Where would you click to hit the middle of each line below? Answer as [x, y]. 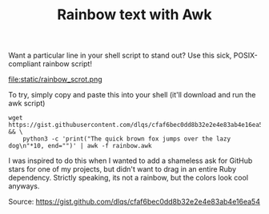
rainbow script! [67, 64]
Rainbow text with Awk [134, 15]
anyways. [24, 186]
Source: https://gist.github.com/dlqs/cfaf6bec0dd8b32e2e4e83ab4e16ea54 [134, 202]
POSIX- [245, 55]
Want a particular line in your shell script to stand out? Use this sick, [120, 55]
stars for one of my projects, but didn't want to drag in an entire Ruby [122, 169]
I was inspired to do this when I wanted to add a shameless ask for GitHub [130, 160]
